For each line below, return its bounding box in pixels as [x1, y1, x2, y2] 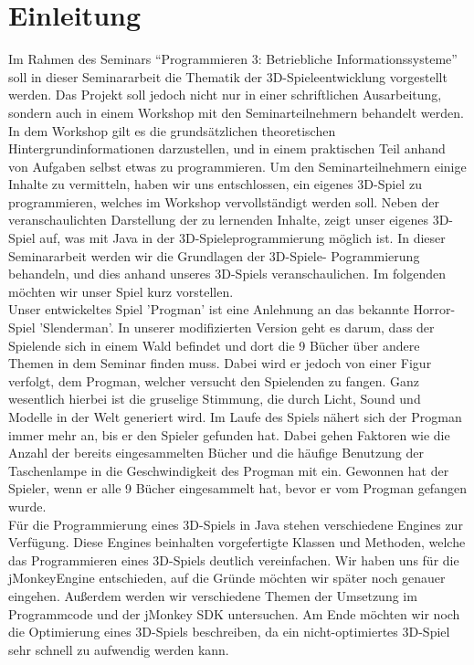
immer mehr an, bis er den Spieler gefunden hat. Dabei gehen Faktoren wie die [8, 425, 450, 444]
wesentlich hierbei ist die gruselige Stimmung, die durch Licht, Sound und [8, 389, 421, 408]
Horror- [413, 300, 456, 319]
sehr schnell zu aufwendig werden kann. [8, 639, 229, 659]
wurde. [8, 496, 47, 515]
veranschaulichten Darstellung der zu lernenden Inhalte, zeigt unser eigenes [8, 210, 428, 229]
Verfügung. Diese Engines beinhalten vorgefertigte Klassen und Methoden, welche [8, 533, 466, 552]
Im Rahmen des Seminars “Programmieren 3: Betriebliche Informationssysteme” [8, 49, 458, 69]
